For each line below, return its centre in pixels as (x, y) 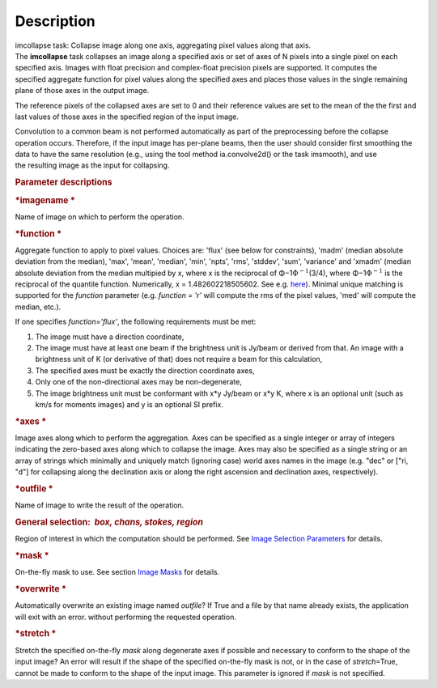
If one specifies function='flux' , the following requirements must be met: (136, 322)
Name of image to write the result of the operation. (100, 505)
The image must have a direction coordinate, (110, 337)
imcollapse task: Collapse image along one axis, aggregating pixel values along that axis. (163, 45)
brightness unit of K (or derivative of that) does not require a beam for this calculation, (179, 359)
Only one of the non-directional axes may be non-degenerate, (138, 382)
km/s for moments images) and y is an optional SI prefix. (129, 404)
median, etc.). (38, 307)
